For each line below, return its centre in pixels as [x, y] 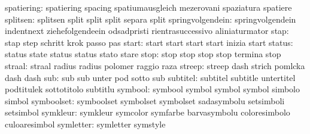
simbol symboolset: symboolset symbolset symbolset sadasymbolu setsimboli [145, 100]
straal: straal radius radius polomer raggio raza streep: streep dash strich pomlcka [155, 65]
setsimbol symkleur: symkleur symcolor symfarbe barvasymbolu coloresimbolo [148, 112]
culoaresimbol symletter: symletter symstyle [85, 124]
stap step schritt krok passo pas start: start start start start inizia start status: [149, 42]
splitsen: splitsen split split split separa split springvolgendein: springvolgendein [151, 19]
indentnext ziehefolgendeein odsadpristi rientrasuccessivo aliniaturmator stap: [147, 31]
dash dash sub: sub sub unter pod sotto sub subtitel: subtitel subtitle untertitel [150, 77]
